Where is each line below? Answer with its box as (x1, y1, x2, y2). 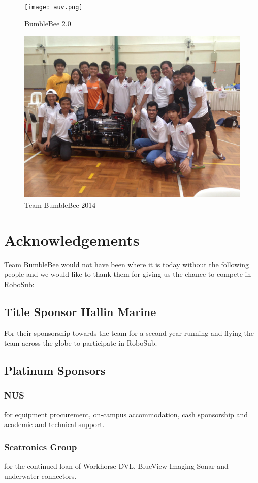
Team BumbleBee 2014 (24, 199, 96, 210)
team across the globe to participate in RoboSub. (4, 337, 157, 348)
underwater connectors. (4, 470, 77, 481)
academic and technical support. (4, 419, 105, 430)
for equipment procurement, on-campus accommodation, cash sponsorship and (4, 409, 248, 419)
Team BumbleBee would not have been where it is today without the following (4, 259, 249, 269)
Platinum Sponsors (4, 362, 106, 378)
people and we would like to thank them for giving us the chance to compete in (4, 269, 251, 279)
